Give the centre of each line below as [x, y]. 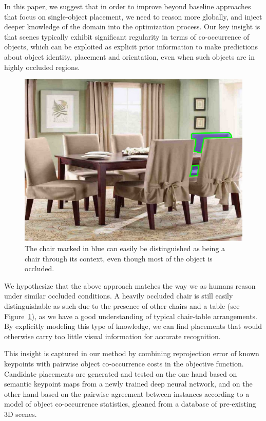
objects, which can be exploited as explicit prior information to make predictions [131, 47]
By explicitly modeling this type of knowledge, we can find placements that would [133, 326]
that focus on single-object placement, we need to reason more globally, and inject [133, 16]
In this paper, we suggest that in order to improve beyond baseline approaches [128, 6]
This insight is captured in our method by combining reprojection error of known [132, 353]
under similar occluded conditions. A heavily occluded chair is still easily [119, 296]
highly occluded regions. [42, 67]
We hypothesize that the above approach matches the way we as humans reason [130, 285]
